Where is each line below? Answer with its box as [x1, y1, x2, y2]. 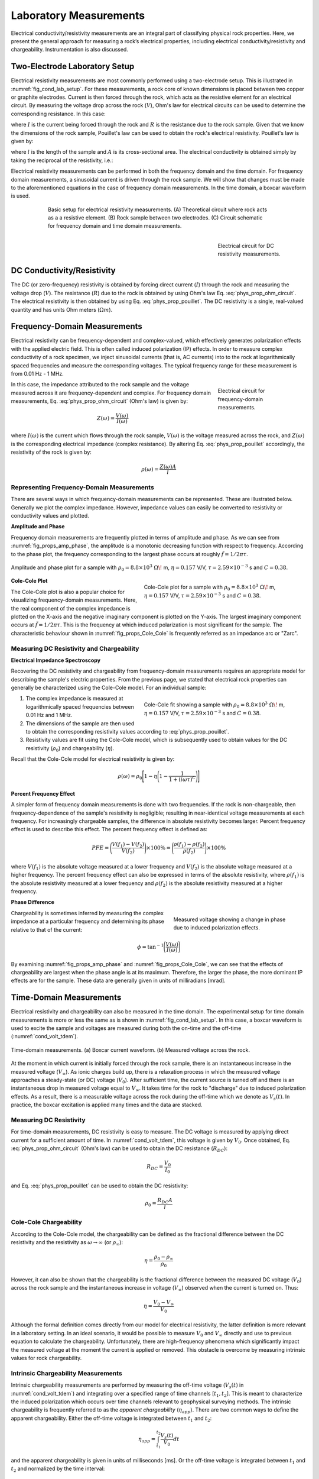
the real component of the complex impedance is [11, 605, 131, 612]
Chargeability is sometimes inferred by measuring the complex [11, 909, 164, 916]
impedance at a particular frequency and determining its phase [11, 918, 165, 925]
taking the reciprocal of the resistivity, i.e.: [11, 157, 113, 164]
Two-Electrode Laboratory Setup [11, 62, 135, 72]
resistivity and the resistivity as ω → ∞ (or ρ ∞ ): [11, 1239, 123, 1247]
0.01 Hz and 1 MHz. [25, 712, 73, 719]
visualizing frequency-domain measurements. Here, [11, 596, 137, 603]
